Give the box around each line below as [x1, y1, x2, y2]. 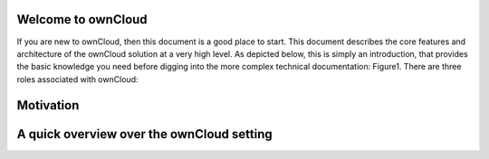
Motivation [16, 98, 80, 113]
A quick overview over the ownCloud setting [16, 126, 273, 142]
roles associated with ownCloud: [16, 73, 139, 85]
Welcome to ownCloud [16, 12, 149, 27]
